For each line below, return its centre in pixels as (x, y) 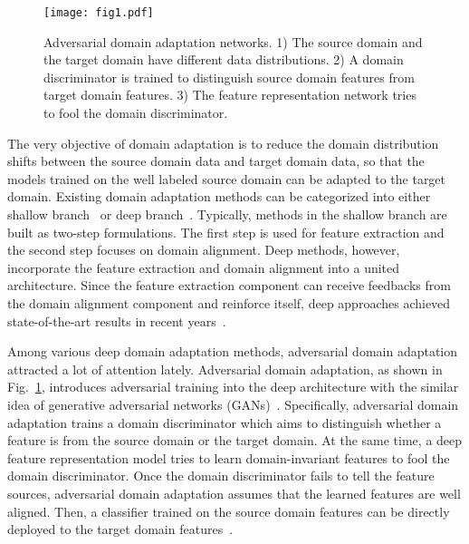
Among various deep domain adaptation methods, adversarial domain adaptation (233, 351)
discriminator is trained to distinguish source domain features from (229, 77)
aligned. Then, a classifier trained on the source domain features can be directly (229, 511)
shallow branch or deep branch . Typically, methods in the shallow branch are (227, 214)
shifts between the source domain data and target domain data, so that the (216, 161)
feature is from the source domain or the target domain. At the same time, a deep (235, 440)
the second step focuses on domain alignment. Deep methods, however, (204, 250)
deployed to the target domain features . (120, 529)
